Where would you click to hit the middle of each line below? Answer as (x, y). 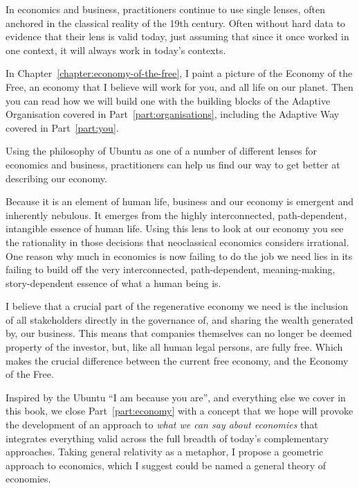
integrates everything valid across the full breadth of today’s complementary (167, 438)
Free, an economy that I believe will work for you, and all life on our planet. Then (179, 86)
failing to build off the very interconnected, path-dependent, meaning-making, (171, 269)
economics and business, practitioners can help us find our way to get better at (173, 164)
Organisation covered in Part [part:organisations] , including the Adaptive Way (173, 114)
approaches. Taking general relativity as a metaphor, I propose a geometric (165, 452)
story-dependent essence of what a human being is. (113, 282)
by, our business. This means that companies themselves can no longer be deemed (179, 333)
